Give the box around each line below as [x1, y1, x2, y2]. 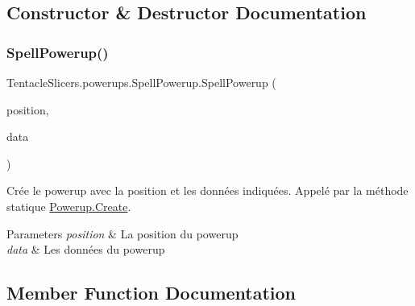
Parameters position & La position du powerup [6, 225, 239, 242]
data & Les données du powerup [6, 241, 165, 258]
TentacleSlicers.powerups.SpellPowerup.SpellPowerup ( [6, 74, 276, 90]
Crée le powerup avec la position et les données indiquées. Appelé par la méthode [6, 182, 409, 199]
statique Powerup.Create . [6, 197, 131, 214]
